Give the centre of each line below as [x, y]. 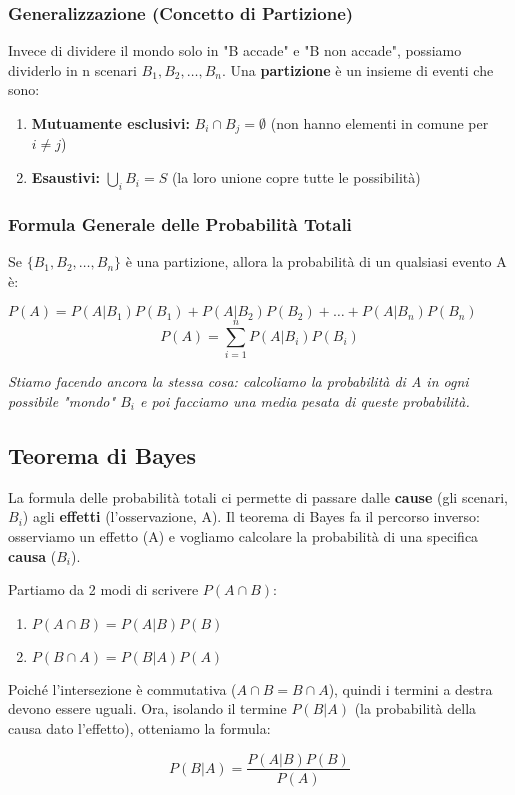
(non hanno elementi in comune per [379, 123]
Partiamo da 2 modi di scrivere [103, 589]
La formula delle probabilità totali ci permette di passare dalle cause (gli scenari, [258, 496]
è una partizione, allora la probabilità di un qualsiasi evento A [316, 261]
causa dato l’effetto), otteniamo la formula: [139, 727]
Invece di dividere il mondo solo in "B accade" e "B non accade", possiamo [235, 50]
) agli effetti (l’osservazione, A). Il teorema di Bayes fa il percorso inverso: [251, 516]
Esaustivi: [66, 177]
